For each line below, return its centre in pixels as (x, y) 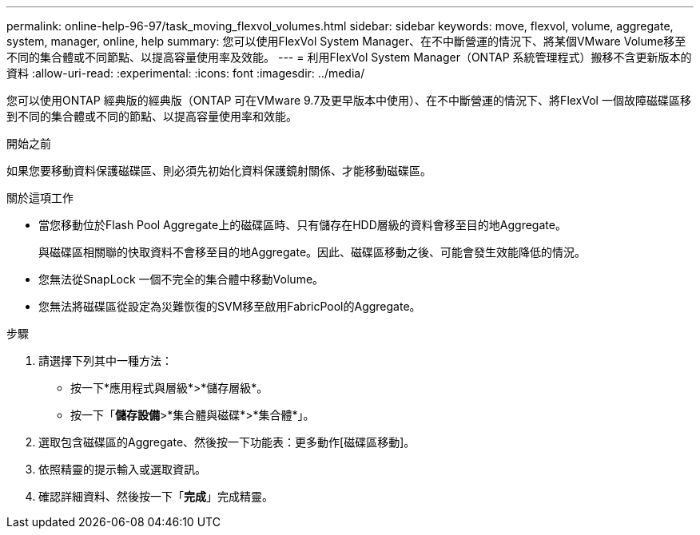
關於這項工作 (40, 198)
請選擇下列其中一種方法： (105, 361)
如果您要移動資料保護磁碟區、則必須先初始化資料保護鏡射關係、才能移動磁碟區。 (219, 170)
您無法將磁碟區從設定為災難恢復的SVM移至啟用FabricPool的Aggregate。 (230, 306)
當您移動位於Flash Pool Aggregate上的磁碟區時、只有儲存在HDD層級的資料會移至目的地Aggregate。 (302, 225)
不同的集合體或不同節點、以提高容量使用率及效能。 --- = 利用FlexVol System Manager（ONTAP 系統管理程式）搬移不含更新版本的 (349, 57)
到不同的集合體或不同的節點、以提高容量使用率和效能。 (152, 116)
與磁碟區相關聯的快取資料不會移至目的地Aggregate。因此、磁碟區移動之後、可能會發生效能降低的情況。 (312, 252)
